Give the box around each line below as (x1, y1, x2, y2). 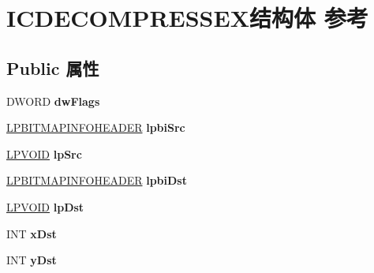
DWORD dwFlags (6, 92, 100, 109)
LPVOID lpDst (6, 198, 84, 215)
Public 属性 (6, 55, 99, 80)
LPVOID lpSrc (6, 145, 82, 162)
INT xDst (6, 225, 57, 241)
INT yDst (6, 252, 57, 268)
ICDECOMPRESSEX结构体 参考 (6, 2, 368, 34)
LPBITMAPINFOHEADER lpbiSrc (6, 119, 185, 136)
